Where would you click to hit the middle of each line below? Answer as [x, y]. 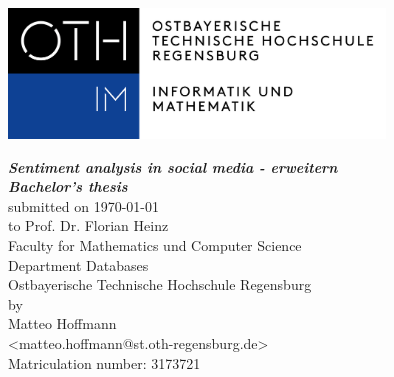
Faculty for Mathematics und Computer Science [155, 244]
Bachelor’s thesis [68, 186]
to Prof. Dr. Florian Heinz [88, 225]
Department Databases [78, 264]
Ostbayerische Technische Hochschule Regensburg [160, 284]
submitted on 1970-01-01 [83, 205]
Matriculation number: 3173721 [104, 362]
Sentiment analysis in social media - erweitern [173, 166]
